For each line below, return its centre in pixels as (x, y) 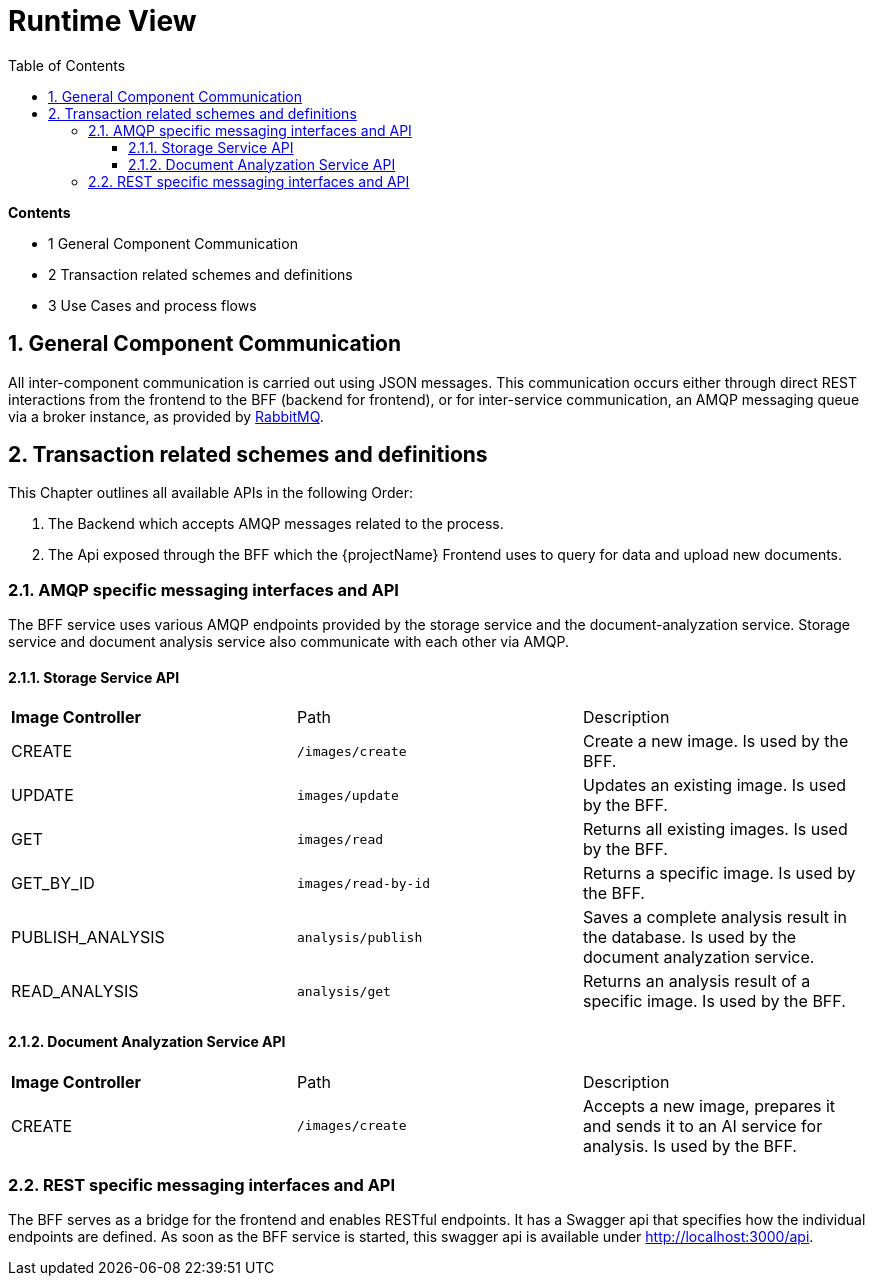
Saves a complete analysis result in (714, 917)
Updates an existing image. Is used (714, 785)
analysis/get (343, 991)
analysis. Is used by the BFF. (689, 1145)
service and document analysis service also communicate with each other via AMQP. (288, 642)
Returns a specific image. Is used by (719, 873)
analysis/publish (359, 937)
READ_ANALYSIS (75, 991)
